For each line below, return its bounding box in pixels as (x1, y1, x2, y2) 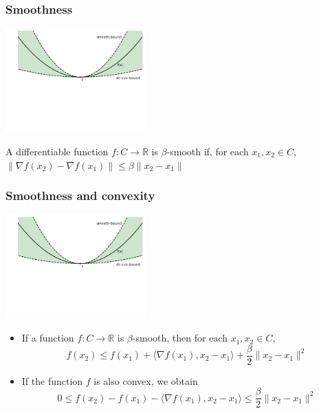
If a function (21, 331, 74, 345)
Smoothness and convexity (5, 187, 155, 204)
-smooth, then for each (132, 331, 228, 345)
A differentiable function (5, 144, 109, 158)
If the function (21, 373, 83, 388)
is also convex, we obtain (93, 373, 198, 388)
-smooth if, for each (166, 144, 249, 158)
